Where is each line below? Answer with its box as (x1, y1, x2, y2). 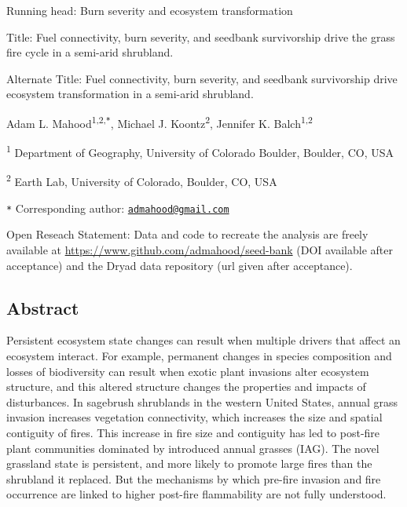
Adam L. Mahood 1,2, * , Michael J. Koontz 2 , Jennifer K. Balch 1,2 (6, 112, 313, 131)
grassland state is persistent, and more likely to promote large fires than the (6, 455, 372, 472)
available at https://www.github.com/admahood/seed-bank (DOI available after (6, 241, 393, 257)
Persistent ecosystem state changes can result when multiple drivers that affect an (6, 332, 401, 348)
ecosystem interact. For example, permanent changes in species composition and (6, 347, 392, 363)
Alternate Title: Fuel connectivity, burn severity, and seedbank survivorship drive (6, 70, 398, 86)
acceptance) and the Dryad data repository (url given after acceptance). (6, 257, 353, 273)
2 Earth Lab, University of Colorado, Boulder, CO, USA (6, 171, 277, 190)
